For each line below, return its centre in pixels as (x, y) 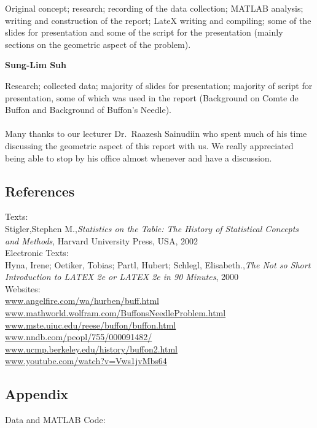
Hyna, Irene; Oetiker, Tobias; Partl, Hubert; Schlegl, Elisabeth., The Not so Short (158, 264)
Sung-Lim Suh (36, 65)
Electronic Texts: (37, 253)
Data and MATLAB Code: (55, 420)
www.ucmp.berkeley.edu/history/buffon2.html (91, 348)
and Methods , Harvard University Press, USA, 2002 (101, 240)
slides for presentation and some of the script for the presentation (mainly (144, 32)
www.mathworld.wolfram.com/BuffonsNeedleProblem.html (115, 313)
